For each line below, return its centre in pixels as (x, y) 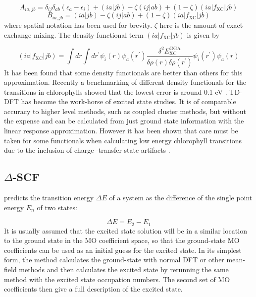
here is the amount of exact (201, 25)
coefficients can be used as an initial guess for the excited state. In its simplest (123, 250)
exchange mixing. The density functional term (74, 34)
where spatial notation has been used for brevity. (78, 25)
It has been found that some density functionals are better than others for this (123, 72)
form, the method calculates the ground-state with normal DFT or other (114, 260)
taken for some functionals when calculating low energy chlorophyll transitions (123, 140)
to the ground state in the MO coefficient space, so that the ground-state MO (122, 240)
